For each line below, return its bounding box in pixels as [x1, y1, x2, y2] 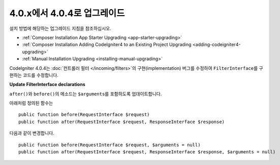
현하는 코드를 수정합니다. [9, 72, 58, 78]
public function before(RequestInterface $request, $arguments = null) [18, 142, 201, 148]
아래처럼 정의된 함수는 [9, 100, 53, 106]
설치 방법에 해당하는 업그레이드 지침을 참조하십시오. [9, 25, 111, 31]
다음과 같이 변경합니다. [9, 130, 54, 136]
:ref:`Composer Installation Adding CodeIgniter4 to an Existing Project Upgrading [22, 42, 192, 48]
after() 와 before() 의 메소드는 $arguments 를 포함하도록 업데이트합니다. [9, 91, 162, 97]
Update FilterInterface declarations [9, 81, 86, 88]
